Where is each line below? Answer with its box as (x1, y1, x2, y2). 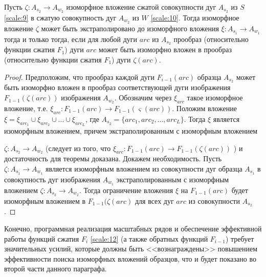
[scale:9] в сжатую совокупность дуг (4, 12, 117, 23)
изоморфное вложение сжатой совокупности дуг (66, 2, 216, 12)
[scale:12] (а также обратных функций (90, 233, 208, 244)
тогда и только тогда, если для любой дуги (4, 33, 138, 44)
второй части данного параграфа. (4, 263, 107, 274)
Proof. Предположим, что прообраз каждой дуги (4, 71, 155, 82)
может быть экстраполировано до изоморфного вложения (41, 23, 219, 33)
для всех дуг (135, 195, 174, 206)
